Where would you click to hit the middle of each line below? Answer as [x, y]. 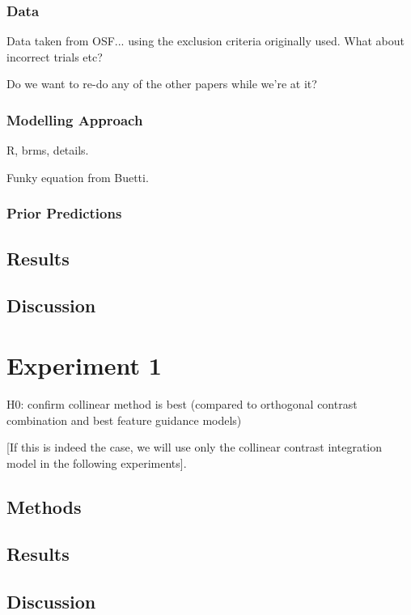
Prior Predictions [64, 213]
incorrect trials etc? [55, 56]
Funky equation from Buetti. [78, 177]
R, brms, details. [48, 150]
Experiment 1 [84, 365]
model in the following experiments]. [97, 462]
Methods [44, 506]
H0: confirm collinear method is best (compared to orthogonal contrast [182, 403]
